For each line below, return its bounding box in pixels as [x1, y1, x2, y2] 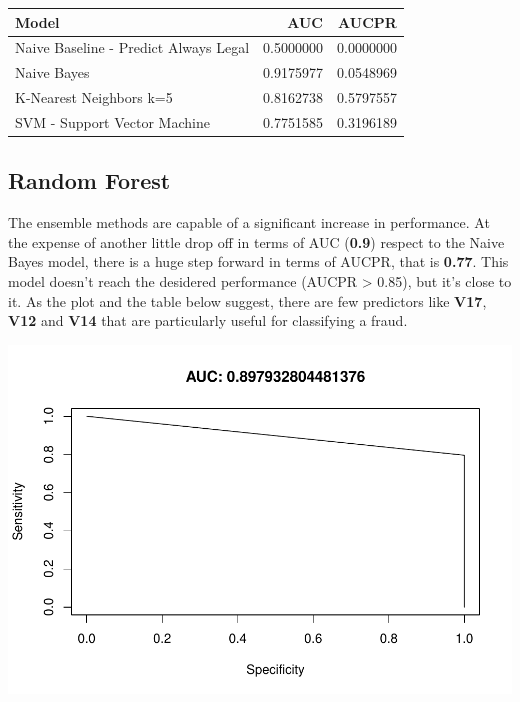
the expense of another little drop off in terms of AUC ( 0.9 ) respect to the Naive [8, 231, 505, 252]
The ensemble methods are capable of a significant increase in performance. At [8, 212, 490, 233]
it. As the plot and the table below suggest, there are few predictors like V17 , [8, 290, 487, 311]
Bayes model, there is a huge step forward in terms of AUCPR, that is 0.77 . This [8, 251, 509, 272]
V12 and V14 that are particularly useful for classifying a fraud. [8, 310, 408, 331]
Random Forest [8, 165, 171, 196]
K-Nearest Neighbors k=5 [15, 87, 173, 108]
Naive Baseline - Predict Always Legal [15, 37, 250, 58]
